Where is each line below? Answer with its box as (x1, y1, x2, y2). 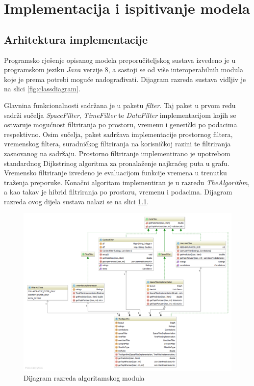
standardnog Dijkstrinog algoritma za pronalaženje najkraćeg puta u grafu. (4, 158, 229, 168)
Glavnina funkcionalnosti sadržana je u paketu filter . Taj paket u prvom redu (4, 100, 236, 110)
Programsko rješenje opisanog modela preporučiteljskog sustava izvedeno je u (4, 55, 236, 65)
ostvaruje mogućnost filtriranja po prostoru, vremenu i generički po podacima (4, 119, 237, 130)
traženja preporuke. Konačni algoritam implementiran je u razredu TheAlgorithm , (4, 177, 250, 187)
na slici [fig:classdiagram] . (4, 83, 80, 94)
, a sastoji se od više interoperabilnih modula (108, 64, 244, 75)
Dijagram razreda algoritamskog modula (24, 372, 145, 383)
